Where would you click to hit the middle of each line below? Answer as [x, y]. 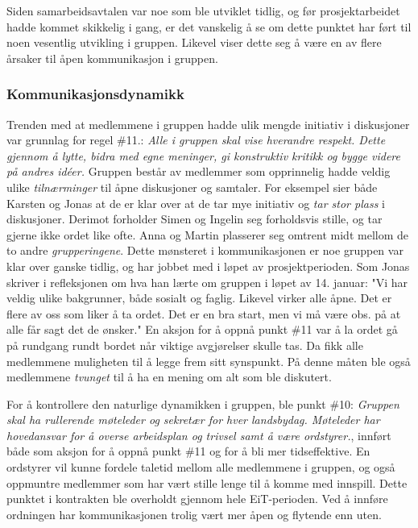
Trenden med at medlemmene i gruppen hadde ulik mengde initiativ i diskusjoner [208, 124]
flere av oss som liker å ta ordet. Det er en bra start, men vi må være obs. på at [204, 313]
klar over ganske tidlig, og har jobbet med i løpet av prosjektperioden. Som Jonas [208, 266]
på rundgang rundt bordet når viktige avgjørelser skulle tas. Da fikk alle [185, 345]
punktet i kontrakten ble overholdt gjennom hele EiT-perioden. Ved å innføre [197, 499]
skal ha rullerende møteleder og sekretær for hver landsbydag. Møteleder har [193, 420]
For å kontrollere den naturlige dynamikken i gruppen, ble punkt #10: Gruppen [203, 403]
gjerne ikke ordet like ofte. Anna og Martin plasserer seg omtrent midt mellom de [207, 234]
